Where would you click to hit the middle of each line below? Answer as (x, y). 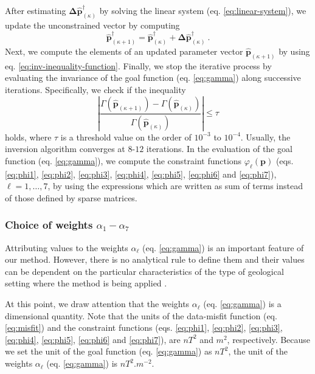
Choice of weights (49, 225)
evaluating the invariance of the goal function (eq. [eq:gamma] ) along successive (153, 78)
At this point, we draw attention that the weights (97, 304)
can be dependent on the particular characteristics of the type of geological (144, 271)
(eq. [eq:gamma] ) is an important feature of (223, 247)
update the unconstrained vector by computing (92, 25)
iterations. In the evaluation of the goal (219, 149)
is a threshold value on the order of (126, 137)
